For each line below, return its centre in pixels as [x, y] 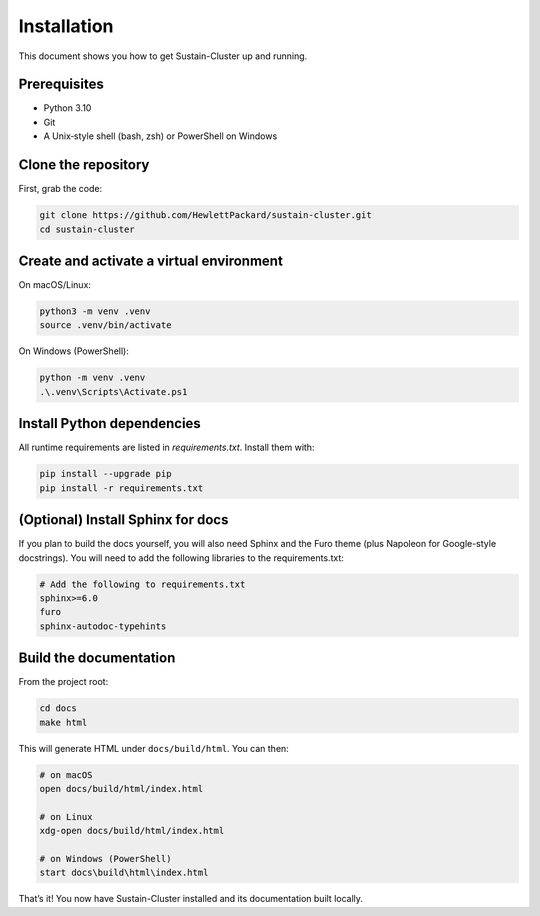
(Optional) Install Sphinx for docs [123, 520]
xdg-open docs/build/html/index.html [132, 831]
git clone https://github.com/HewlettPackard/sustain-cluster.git [205, 215]
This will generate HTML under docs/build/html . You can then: [153, 748]
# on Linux [66, 816]
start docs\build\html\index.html [124, 873]
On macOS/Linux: [55, 285]
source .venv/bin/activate [105, 325]
